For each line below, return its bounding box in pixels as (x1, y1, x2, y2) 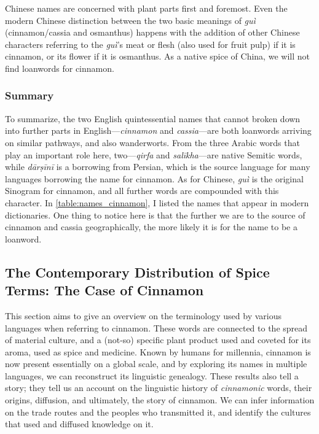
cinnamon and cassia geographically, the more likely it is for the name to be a (5, 220, 297, 233)
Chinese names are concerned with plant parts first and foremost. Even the (5, 2, 288, 14)
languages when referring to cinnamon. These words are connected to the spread (5, 321, 308, 334)
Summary (5, 88, 54, 103)
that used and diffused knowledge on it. (5, 417, 154, 430)
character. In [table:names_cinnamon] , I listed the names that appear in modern (5, 196, 309, 209)
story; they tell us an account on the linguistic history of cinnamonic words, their (5, 381, 312, 394)
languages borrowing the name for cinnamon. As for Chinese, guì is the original (5, 172, 304, 185)
